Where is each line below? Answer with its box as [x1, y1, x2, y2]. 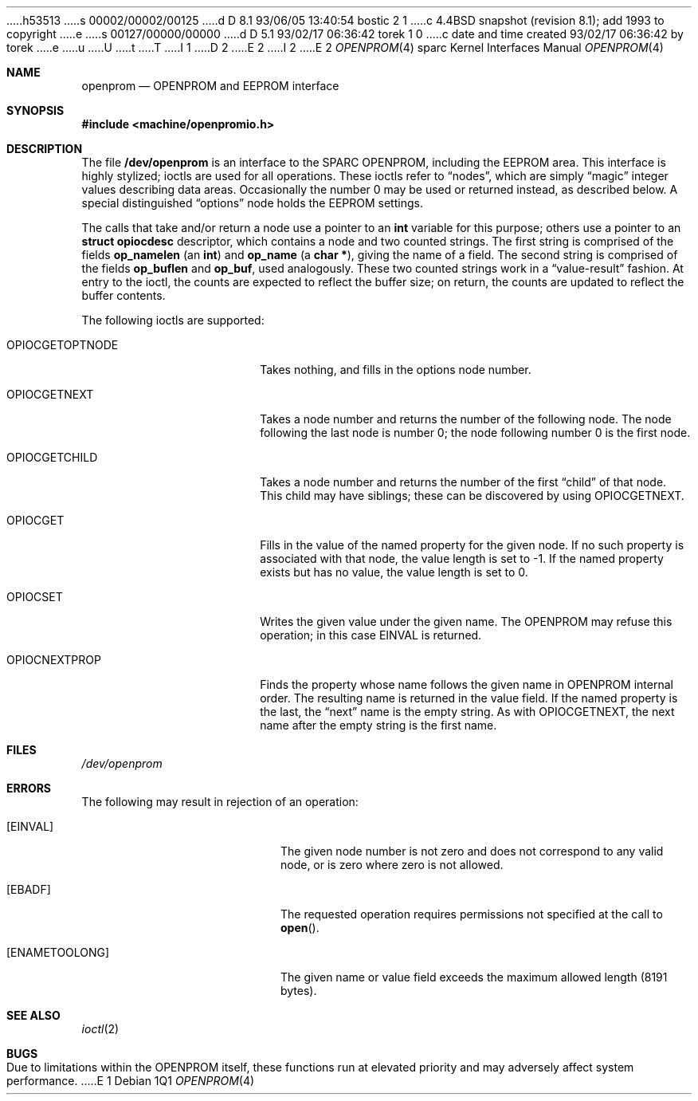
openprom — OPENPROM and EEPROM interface [81, 79, 339, 92]
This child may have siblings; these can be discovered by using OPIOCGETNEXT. [260, 489, 684, 502]
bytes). [280, 984, 317, 997]
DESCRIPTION [6, 142, 83, 155]
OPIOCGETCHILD [6, 450, 98, 464]
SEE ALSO [6, 1009, 61, 1022]
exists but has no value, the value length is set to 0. [260, 565, 528, 579]
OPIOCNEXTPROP [6, 653, 101, 666]
